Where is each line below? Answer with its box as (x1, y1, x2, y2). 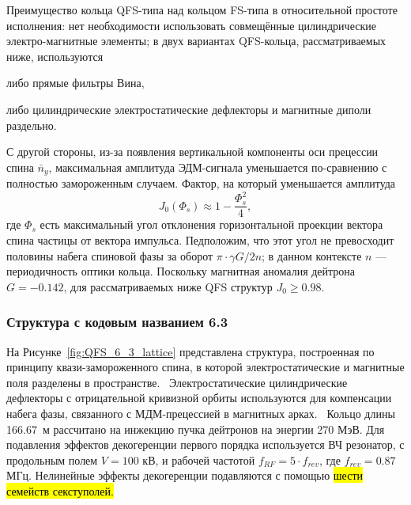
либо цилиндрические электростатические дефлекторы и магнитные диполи (6, 101, 371, 117)
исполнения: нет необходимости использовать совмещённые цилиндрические (6, 17, 376, 33)
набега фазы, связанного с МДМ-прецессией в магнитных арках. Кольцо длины (6, 404, 395, 421)
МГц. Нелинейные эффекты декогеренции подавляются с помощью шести (6, 467, 363, 484)
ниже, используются (6, 47, 104, 64)
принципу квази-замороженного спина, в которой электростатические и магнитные (6, 359, 405, 375)
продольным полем (6, 451, 98, 468)
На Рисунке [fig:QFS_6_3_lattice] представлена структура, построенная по (6, 343, 375, 359)
